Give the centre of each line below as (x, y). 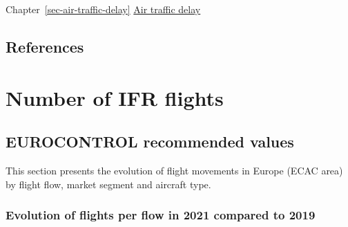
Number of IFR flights (115, 97)
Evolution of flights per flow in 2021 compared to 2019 (161, 215)
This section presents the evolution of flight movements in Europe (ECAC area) (174, 170)
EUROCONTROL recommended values (150, 142)
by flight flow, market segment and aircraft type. (108, 184)
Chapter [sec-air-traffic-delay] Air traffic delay (103, 9)
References (45, 46)
